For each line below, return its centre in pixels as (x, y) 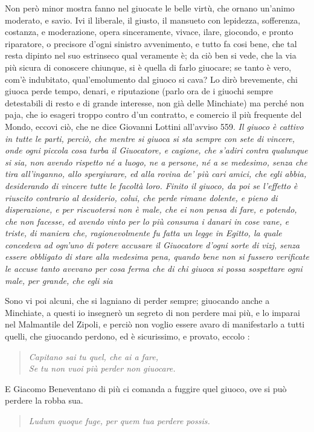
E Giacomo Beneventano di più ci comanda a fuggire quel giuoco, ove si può (146, 388)
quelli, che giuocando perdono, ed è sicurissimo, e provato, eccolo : (127, 336)
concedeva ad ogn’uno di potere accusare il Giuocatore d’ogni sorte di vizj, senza (152, 244)
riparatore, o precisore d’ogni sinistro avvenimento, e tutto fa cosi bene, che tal (151, 43)
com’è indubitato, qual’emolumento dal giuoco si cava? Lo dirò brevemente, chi (151, 79)
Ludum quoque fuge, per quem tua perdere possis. (119, 421)
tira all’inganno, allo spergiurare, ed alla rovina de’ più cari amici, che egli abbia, (156, 174)
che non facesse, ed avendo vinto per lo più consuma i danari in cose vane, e (147, 221)
